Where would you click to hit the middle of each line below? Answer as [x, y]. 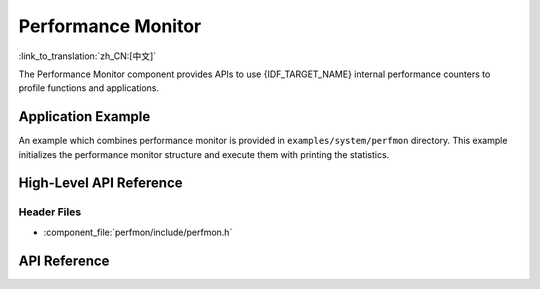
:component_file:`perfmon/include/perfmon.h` [138, 232]
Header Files [50, 212]
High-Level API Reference [101, 183]
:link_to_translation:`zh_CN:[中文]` [87, 56]
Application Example [84, 116]
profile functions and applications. [89, 88]
